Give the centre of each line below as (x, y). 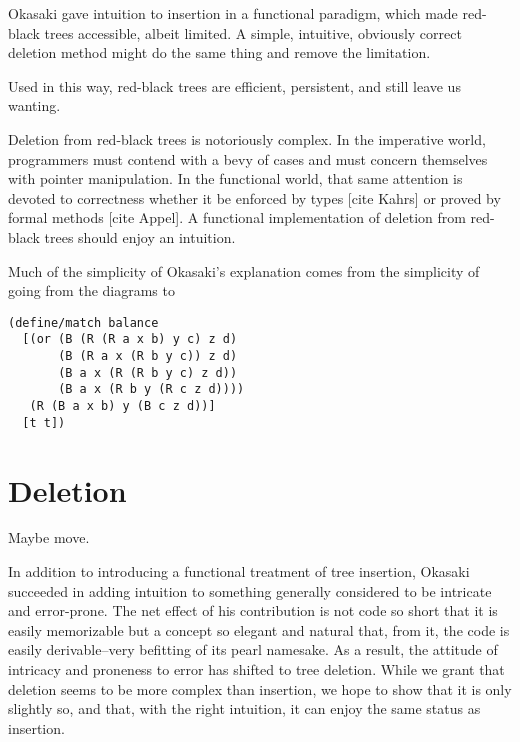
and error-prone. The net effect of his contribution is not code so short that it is (253, 610)
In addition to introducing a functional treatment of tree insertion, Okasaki (239, 571)
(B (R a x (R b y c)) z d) (148, 356)
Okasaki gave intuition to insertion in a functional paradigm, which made (233, 13)
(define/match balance (83, 322)
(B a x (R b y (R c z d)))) (151, 389)
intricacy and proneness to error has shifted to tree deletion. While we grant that (256, 669)
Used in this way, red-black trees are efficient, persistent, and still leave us (234, 85)
